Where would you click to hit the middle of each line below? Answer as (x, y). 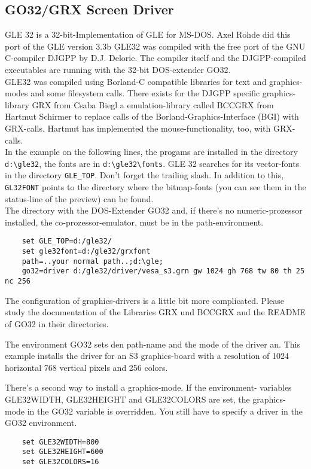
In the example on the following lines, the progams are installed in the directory (151, 152)
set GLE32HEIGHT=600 (62, 452)
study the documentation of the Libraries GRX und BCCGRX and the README (155, 312)
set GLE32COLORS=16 (60, 462)
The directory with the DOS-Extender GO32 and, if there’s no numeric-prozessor (154, 210)
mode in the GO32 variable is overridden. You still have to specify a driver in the (154, 411)
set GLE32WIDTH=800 (60, 442)
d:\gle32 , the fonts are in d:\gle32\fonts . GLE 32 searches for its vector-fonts (152, 163)
